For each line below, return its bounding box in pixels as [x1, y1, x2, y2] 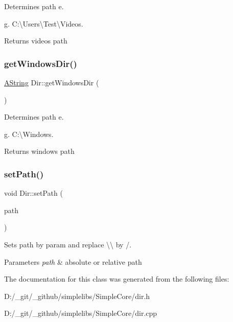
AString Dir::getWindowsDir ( [4, 77, 99, 87]
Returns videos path [4, 35, 67, 46]
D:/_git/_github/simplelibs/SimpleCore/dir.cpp [4, 308, 157, 318]
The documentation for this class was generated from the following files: [4, 273, 229, 284]
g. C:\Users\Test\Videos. [4, 18, 83, 29]
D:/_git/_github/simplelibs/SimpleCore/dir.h [4, 290, 150, 301]
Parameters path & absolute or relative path [4, 256, 142, 267]
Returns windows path [4, 146, 75, 156]
